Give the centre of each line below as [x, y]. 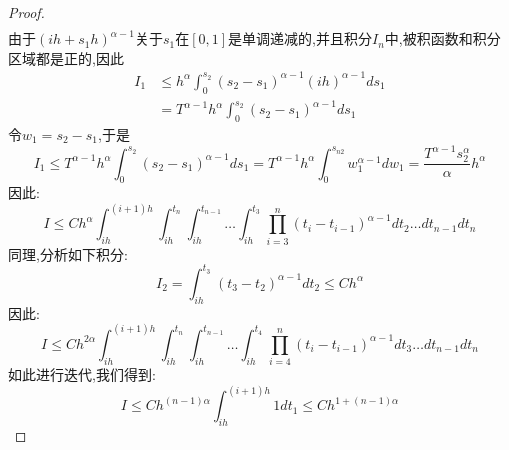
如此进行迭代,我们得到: [82, 374]
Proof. [26, 12]
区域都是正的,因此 [66, 57]
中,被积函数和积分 [442, 38]
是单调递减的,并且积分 [300, 38]
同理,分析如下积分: [68, 253]
